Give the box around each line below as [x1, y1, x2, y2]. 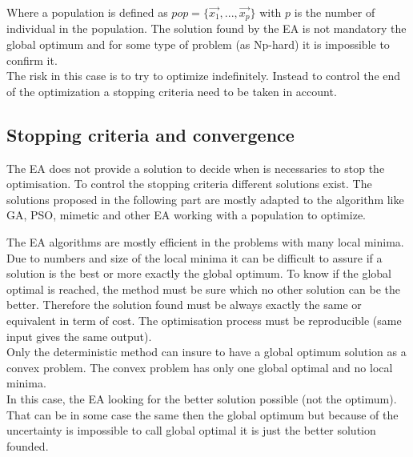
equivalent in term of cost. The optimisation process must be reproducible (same [6, 311, 402, 328]
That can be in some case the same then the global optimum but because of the [6, 406, 399, 423]
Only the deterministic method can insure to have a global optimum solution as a [6, 343, 407, 360]
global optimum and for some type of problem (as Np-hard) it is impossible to [6, 36, 390, 53]
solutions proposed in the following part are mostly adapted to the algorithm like [6, 190, 404, 207]
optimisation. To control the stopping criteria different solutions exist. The [6, 175, 372, 192]
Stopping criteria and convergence [6, 122, 295, 146]
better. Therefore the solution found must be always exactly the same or [6, 296, 362, 313]
